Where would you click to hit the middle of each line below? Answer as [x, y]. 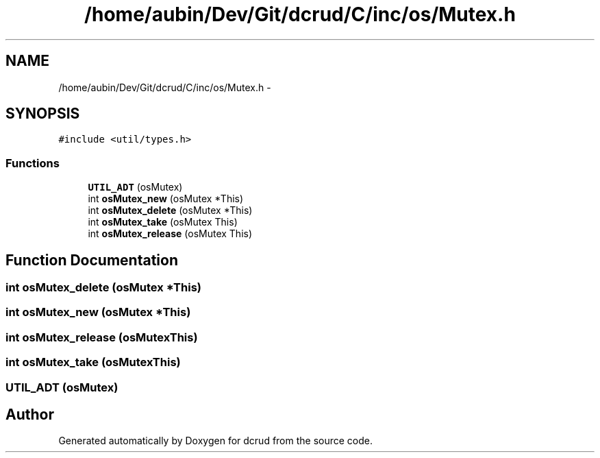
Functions [33, 163]
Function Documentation [92, 260]
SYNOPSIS [43, 114]
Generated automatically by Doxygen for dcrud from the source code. [216, 441]
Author [30, 414]
